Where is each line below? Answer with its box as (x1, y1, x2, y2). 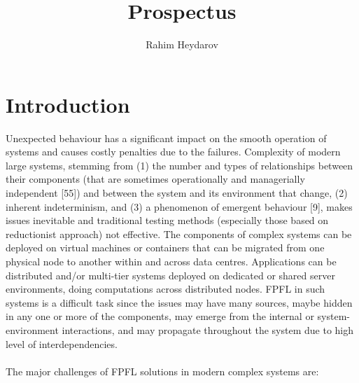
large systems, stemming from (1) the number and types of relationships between (6, 158, 353, 172)
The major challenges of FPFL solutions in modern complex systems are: (6, 363, 319, 378)
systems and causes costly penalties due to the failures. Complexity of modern (6, 144, 341, 159)
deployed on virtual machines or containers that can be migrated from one (6, 240, 325, 255)
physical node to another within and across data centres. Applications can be (6, 254, 337, 268)
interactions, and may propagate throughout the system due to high (62, 322, 354, 337)
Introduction (6, 90, 130, 118)
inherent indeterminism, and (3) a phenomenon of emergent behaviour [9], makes (6, 199, 353, 214)
